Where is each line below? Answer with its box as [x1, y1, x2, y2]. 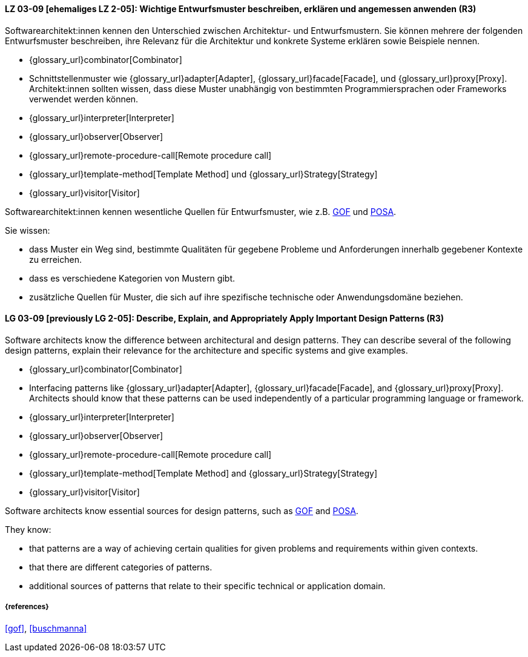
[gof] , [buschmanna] [5, 622, 87, 633]
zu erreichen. [29, 254, 82, 265]
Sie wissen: [5, 225, 50, 236]
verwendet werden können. [29, 93, 139, 104]
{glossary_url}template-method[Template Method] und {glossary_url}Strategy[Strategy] [29, 168, 378, 179]
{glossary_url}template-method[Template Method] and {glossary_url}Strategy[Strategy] [29, 467, 378, 478]
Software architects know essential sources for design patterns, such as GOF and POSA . [5, 505, 358, 516]
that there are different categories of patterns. [29, 561, 213, 572]
